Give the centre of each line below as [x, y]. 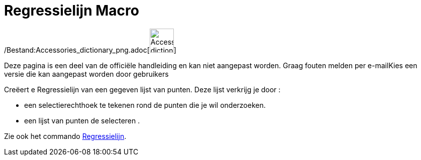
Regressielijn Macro [72, 11]
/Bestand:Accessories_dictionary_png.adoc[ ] [90, 50]
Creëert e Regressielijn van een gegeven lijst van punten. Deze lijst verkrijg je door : [142, 89]
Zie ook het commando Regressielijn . [65, 136]
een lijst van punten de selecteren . [82, 120]
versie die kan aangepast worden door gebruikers [86, 74]
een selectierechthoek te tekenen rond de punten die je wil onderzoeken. [145, 105]
